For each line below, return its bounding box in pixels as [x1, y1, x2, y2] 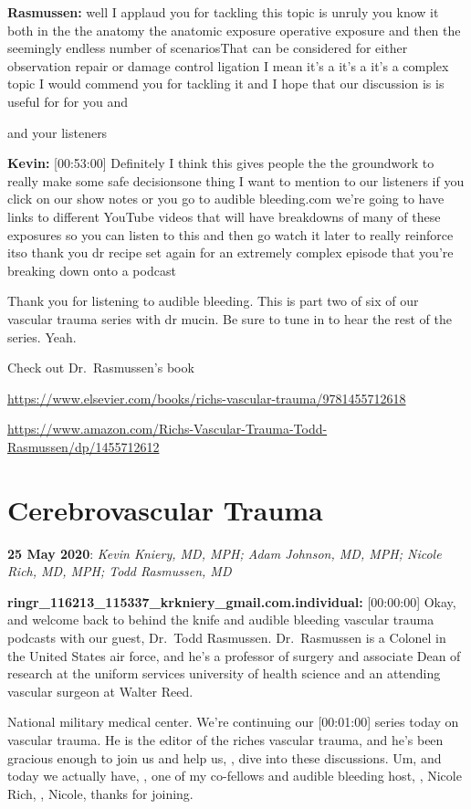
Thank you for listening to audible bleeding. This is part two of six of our [7, 291, 419, 310]
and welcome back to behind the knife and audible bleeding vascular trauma [7, 610, 434, 629]
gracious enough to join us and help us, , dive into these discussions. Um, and [7, 748, 442, 767]
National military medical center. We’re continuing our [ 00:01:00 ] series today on [7, 712, 459, 731]
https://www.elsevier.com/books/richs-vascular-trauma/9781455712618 [7, 388, 406, 407]
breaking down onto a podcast [7, 260, 176, 279]
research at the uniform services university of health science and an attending [7, 664, 441, 683]
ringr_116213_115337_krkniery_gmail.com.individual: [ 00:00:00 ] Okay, [7, 592, 456, 611]
